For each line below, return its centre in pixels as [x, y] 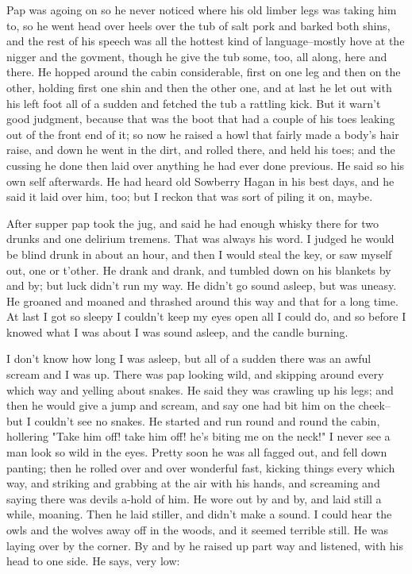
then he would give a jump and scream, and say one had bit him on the [181, 405]
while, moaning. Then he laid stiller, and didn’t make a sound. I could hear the [199, 514]
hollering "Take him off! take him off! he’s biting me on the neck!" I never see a [198, 436]
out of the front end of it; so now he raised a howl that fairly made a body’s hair [203, 134]
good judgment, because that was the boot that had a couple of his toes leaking [201, 119]
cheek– [374, 405]
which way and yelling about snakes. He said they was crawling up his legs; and [200, 389]
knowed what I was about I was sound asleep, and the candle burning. [177, 331]
